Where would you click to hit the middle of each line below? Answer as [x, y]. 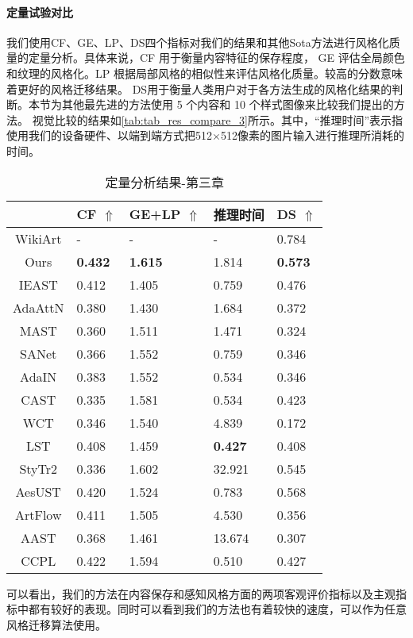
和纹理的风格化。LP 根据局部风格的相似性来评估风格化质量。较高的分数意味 [205, 73]
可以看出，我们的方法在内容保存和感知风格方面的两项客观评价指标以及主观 [201, 593]
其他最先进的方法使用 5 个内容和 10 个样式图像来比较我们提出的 [228, 104]
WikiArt [39, 238]
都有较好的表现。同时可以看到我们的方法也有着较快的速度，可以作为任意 [217, 609]
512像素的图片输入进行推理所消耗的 [312, 135]
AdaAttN [39, 307]
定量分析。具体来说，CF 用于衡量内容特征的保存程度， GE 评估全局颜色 [216, 58]
